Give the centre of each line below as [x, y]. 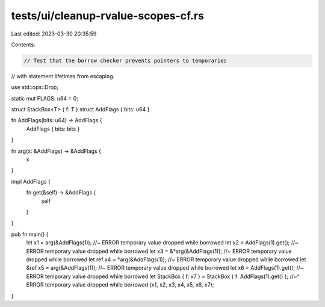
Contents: [23, 45]
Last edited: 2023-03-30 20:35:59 [54, 34]
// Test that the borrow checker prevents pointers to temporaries [125, 60]
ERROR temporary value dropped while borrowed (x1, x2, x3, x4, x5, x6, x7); [120, 285]
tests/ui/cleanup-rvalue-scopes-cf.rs [108, 16]
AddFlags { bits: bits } [53, 129]
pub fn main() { [30, 234]
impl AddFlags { [31, 181]
